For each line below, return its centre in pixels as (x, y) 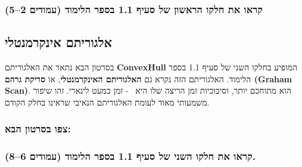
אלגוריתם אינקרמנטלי (59, 42)
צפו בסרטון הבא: (38, 129)
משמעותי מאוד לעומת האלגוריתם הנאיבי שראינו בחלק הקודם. (107, 102)
